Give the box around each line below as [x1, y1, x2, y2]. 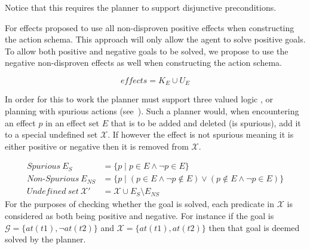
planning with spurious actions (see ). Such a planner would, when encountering [5, 105, 299, 117]
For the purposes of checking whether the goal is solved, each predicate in [5, 198, 274, 210]
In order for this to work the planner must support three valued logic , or [5, 93, 273, 105]
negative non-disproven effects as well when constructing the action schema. [5, 56, 282, 69]
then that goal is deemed [208, 221, 300, 233]
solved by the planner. [5, 233, 86, 245]
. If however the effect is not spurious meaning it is [108, 128, 294, 141]
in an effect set [45, 116, 99, 129]
